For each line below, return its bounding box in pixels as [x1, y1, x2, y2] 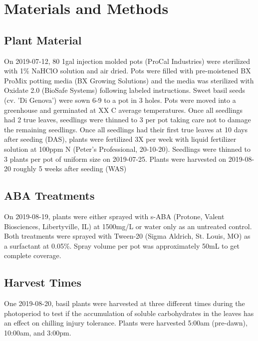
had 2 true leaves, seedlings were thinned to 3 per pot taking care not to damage [4, 114, 251, 125]
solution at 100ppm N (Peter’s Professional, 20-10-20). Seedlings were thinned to [4, 143, 251, 154]
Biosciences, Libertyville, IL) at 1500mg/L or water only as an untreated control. [4, 221, 252, 231]
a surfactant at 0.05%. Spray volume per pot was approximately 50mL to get [4, 240, 240, 251]
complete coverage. [4, 250, 61, 261]
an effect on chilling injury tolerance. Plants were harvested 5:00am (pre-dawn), [4, 318, 248, 328]
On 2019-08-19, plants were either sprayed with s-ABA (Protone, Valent [4, 211, 225, 221]
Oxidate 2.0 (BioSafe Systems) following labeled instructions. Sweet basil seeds [4, 85, 245, 95]
